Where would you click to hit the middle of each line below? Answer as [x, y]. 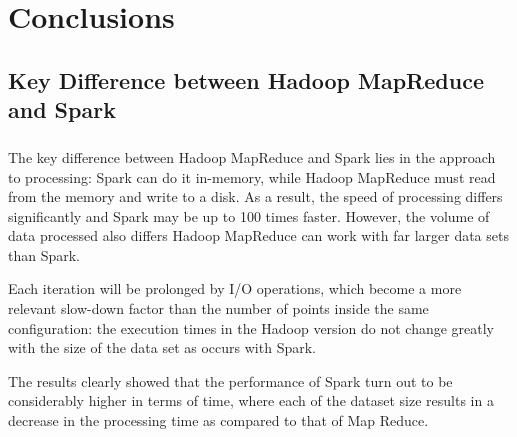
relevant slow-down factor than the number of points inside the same [218, 308]
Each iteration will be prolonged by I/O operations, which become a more [235, 288]
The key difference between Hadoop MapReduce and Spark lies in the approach [252, 156]
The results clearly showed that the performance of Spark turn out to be [230, 380]
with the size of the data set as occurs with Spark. [162, 347]
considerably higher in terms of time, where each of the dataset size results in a [251, 400]
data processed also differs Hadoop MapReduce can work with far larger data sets [258, 235]
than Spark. [44, 254]
